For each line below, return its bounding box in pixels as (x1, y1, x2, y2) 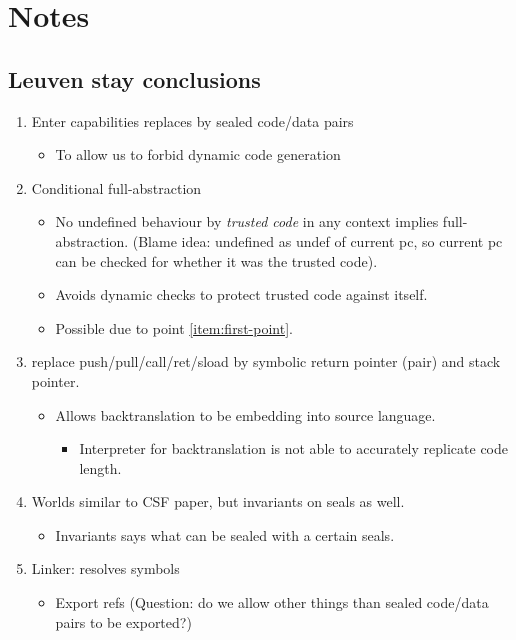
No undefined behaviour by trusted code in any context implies (55, 211, 439, 232)
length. (79, 457, 122, 478)
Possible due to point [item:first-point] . (55, 317, 293, 338)
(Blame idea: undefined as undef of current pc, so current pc (132, 230, 503, 251)
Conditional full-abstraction (31, 177, 202, 198)
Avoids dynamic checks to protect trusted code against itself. (55, 284, 428, 305)
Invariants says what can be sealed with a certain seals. (55, 524, 395, 545)
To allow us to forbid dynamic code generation (55, 144, 341, 165)
